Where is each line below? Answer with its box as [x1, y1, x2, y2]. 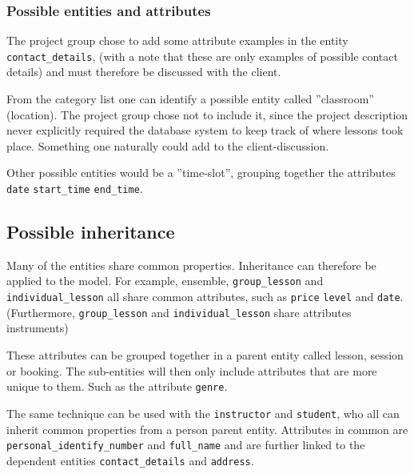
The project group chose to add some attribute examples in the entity [6, 32, 348, 49]
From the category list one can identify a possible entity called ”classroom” [6, 90, 374, 107]
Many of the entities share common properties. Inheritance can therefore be [6, 256, 376, 273]
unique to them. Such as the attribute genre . [6, 378, 228, 395]
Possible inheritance [6, 219, 175, 244]
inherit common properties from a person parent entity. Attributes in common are [6, 420, 408, 437]
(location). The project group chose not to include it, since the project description [6, 106, 408, 123]
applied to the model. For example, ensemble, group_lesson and [6, 272, 324, 289]
